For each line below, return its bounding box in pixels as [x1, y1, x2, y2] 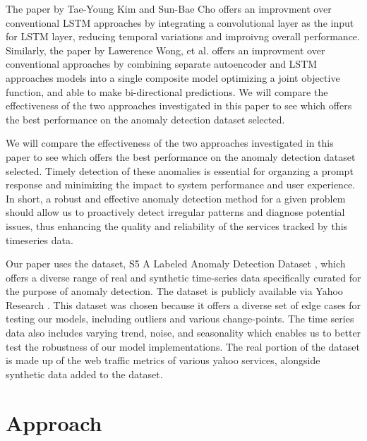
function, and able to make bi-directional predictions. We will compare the [6, 84, 328, 99]
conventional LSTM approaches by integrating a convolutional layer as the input [6, 15, 354, 30]
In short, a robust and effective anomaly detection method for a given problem [6, 191, 346, 205]
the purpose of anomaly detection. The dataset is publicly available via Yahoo [6, 284, 343, 298]
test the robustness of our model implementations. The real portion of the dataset [6, 339, 360, 354]
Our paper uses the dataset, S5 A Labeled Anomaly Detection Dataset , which [6, 256, 346, 271]
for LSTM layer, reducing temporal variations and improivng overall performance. [6, 29, 360, 44]
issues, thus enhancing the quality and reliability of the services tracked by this [6, 218, 348, 233]
